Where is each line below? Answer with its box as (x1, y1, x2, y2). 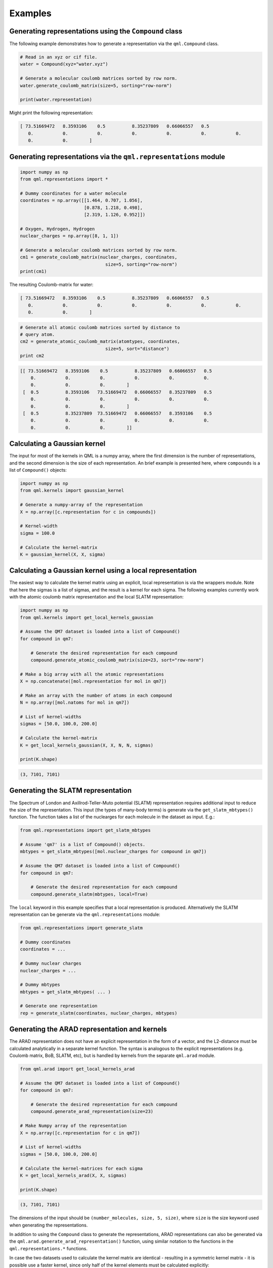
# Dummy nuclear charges (20, 961, 82, 966)
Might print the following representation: (9, 110, 94, 116)
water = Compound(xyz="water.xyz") (20, 61, 108, 67)
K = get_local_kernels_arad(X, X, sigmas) (20, 1172, 127, 1178)
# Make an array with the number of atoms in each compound (20, 692, 172, 698)
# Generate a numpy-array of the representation (20, 502, 143, 508)
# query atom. (20, 331, 55, 337)
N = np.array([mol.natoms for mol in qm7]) (20, 700, 130, 706)
